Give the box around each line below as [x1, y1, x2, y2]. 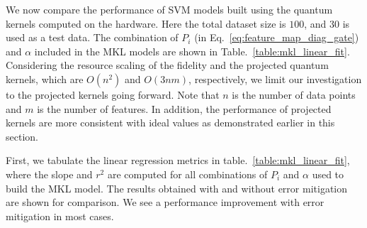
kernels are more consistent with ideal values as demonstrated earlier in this [6, 115, 335, 130]
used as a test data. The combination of [6, 30, 179, 45]
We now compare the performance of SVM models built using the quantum [6, 2, 333, 16]
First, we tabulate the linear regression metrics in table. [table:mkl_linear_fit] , [6, 153, 350, 168]
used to [312, 166, 344, 181]
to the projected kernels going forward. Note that [6, 87, 220, 102]
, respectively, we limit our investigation [188, 71, 362, 86]
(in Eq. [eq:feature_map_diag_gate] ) [194, 30, 359, 45]
